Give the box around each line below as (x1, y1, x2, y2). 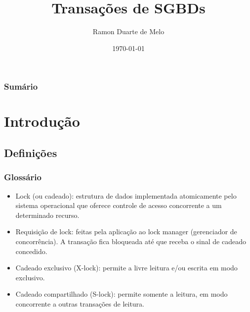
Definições (4, 145, 57, 160)
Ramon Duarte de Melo (92, 26, 165, 37)
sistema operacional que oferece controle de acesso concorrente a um (15, 200, 222, 210)
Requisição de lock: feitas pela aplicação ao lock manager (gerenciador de (15, 226, 237, 237)
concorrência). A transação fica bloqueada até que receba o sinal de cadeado (15, 236, 246, 246)
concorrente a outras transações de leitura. (15, 298, 144, 309)
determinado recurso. (15, 209, 80, 220)
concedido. (15, 246, 47, 256)
